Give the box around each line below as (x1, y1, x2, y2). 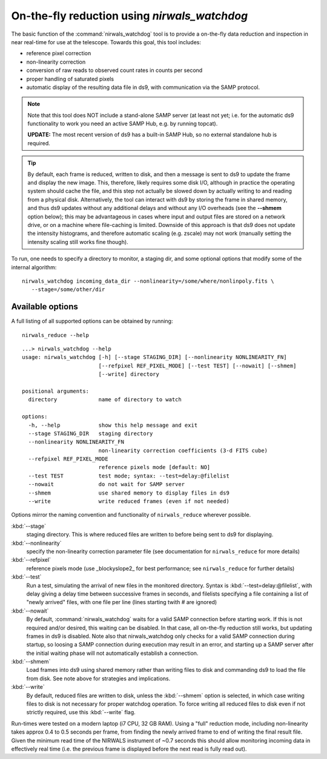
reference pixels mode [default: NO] (98, 464, 211, 471)
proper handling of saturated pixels (26, 75, 114, 82)
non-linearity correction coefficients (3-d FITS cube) (98, 447, 268, 454)
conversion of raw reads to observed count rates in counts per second (26, 67, 203, 74)
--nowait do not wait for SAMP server (28, 481, 185, 488)
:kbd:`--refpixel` (11, 556, 51, 563)
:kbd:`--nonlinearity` (11, 539, 62, 547)
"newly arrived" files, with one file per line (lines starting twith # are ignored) (26, 599, 217, 606)
